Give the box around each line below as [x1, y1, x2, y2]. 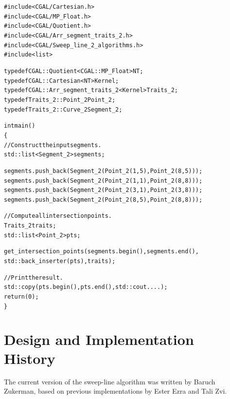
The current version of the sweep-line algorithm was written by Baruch [4, 376, 215, 386]
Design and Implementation [4, 329, 194, 349]
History [4, 348, 55, 368]
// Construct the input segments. [4, 141, 102, 149]
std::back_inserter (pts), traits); [4, 258, 116, 265]
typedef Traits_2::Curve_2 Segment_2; [4, 106, 123, 113]
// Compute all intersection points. [4, 212, 112, 220]
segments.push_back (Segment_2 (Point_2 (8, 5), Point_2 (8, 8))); [4, 196, 203, 203]
